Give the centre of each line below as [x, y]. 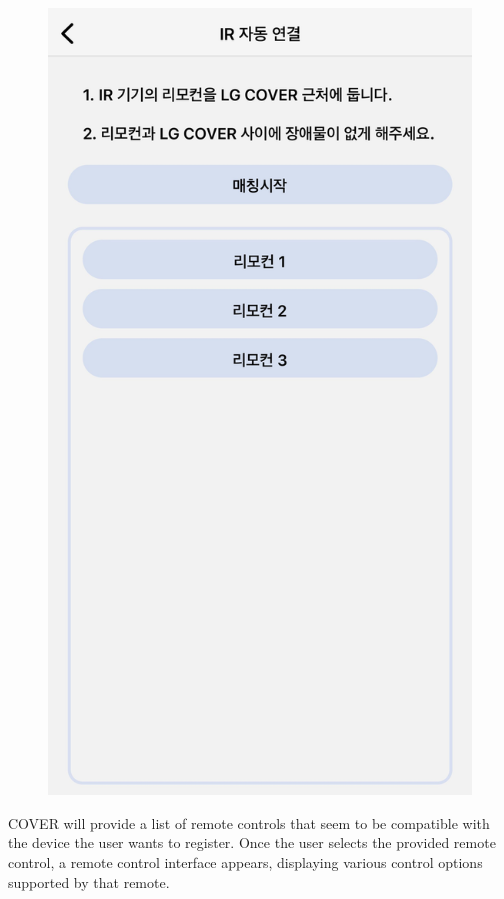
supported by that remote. [89, 881]
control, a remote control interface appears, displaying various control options [245, 861]
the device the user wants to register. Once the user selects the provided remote [252, 842]
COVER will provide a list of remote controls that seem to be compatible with [249, 822]
